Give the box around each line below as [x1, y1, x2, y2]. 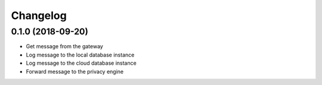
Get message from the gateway [26, 43, 104, 50]
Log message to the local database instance [26, 51, 135, 58]
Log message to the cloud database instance [26, 59, 137, 67]
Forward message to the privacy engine [26, 68, 124, 75]
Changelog [11, 9, 67, 22]
